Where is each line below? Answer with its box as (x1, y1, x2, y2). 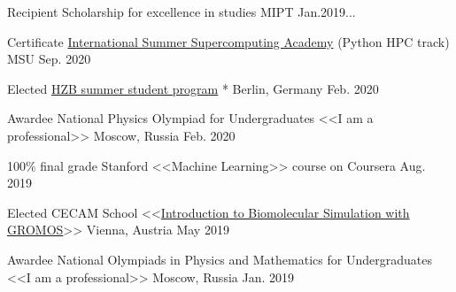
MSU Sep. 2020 (7, 50, 91, 68)
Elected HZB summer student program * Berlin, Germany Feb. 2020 (7, 79, 379, 97)
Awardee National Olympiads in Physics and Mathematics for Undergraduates (7, 250, 432, 268)
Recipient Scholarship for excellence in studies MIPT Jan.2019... (7, 3, 356, 20)
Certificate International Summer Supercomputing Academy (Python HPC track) (7, 32, 450, 50)
